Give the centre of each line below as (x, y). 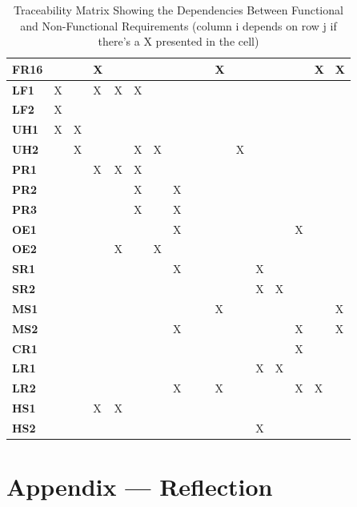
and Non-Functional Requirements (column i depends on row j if (178, 25)
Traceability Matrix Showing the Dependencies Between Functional (178, 10)
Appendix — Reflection (140, 487)
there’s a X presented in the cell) (178, 41)
